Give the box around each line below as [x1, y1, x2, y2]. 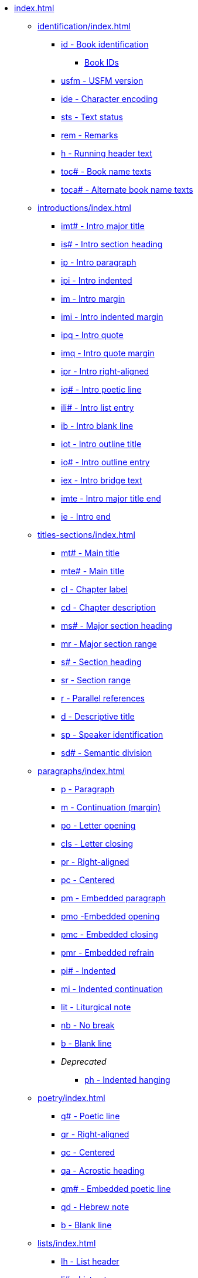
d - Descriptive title [61, 711, 135, 721]
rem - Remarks [61, 130, 118, 140]
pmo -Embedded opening [61, 911, 160, 921]
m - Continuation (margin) [61, 802, 161, 812]
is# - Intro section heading [61, 239, 163, 249]
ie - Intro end [61, 512, 111, 522]
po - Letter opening [61, 820, 136, 830]
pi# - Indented [61, 966, 116, 976]
